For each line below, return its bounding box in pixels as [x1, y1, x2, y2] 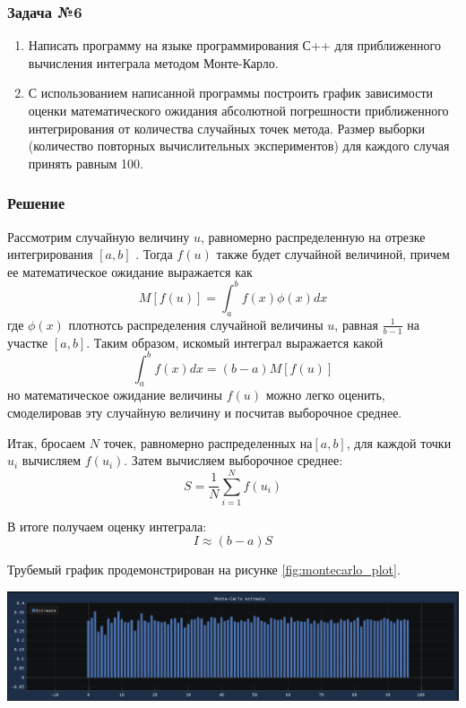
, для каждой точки [346, 433, 452, 452]
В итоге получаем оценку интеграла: [7, 516, 207, 535]
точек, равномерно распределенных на [103, 433, 313, 452]
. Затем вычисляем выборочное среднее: [124, 451, 343, 470]
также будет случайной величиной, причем [216, 245, 450, 263]
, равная [334, 315, 378, 333]
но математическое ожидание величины [7, 385, 222, 404]
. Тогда [135, 245, 173, 263]
